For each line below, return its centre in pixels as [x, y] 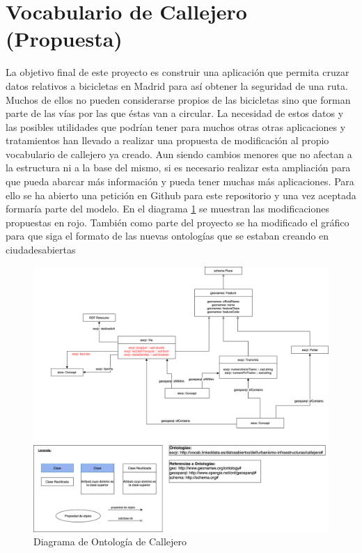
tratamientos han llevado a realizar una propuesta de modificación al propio [167, 140]
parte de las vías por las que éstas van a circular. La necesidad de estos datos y [175, 113]
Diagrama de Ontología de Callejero [110, 542]
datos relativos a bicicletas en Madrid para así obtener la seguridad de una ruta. [177, 85]
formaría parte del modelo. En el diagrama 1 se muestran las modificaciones [168, 209]
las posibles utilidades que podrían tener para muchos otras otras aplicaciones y [176, 126]
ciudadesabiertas [41, 250]
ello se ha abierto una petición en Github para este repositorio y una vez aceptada [181, 195]
